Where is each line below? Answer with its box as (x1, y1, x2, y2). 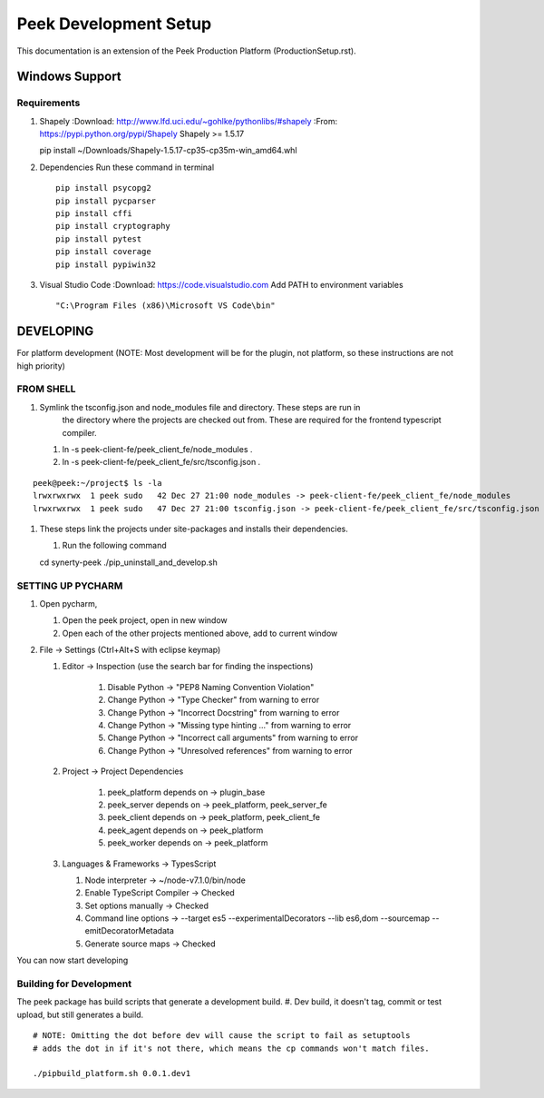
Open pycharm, (39, 598, 98, 608)
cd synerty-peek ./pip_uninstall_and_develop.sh (39, 557, 218, 568)
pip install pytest (55, 233, 142, 244)
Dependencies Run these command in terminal (39, 162, 215, 173)
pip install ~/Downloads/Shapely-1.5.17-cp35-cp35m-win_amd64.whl (39, 145, 298, 156)
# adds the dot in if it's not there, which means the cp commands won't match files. (33, 1043, 430, 1053)
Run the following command (62, 540, 167, 551)
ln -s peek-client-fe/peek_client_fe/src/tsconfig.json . (62, 457, 261, 468)
